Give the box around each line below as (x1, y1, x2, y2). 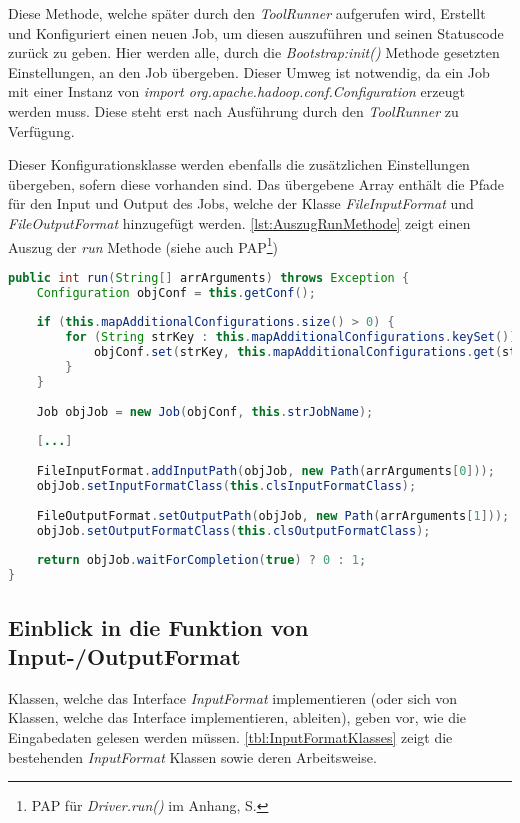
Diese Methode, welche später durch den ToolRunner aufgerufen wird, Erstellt (8, 3, 486, 23)
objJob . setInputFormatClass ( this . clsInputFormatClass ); (36, 479, 417, 494)
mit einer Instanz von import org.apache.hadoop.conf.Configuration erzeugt (8, 81, 465, 102)
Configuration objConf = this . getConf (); (36, 285, 316, 300)
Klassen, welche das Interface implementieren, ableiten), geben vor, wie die (8, 707, 467, 728)
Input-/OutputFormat (8, 640, 241, 671)
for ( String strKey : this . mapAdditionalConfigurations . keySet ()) (65, 330, 517, 345)
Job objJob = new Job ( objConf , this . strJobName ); (36, 404, 374, 419)
